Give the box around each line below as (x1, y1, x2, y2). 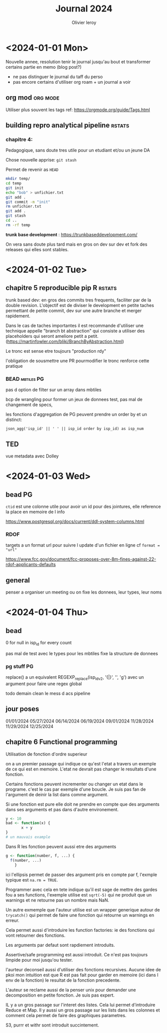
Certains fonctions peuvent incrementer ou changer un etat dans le (5, 781, 143, 787)
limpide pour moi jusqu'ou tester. (5, 957, 73, 963)
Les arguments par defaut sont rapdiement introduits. (5, 942, 115, 948)
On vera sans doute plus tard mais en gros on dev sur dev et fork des (5, 241, 148, 247)
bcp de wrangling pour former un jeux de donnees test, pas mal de (5, 397, 143, 403)
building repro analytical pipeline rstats (5, 121, 130, 130)
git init (5, 185, 24, 190)
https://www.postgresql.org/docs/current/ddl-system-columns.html (5, 518, 145, 524)
